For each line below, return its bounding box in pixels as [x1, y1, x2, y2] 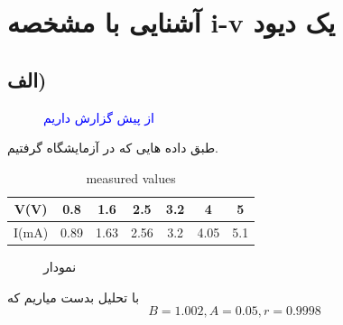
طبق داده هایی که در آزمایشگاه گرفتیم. [7, 138, 218, 157]
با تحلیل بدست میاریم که [7, 287, 140, 306]
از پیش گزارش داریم [43, 107, 154, 126]
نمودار [43, 257, 77, 276]
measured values [86, 168, 176, 187]
